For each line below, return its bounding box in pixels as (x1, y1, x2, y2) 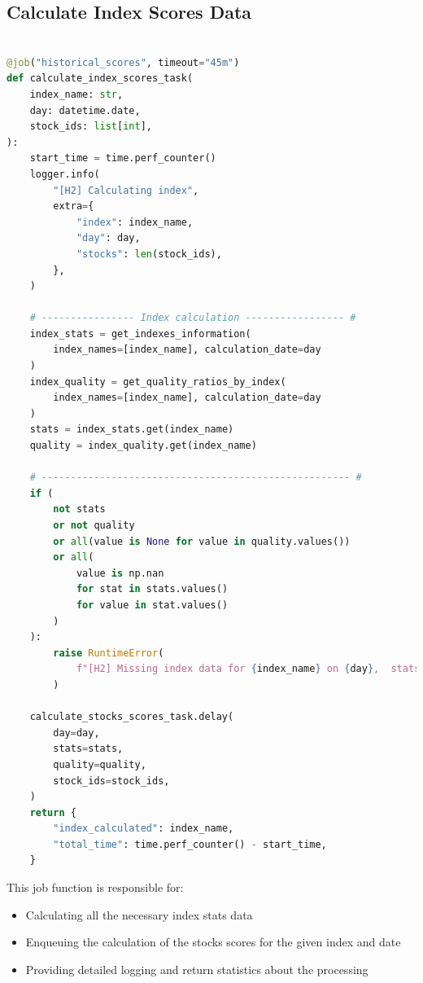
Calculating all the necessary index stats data (25, 906, 253, 923)
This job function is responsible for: (7, 879, 184, 896)
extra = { (53, 200, 94, 213)
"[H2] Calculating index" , (53, 184, 199, 196)
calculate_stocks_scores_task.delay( (29, 711, 234, 723)
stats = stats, (53, 743, 124, 755)
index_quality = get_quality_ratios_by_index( (29, 375, 286, 388)
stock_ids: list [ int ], (29, 121, 153, 133)
